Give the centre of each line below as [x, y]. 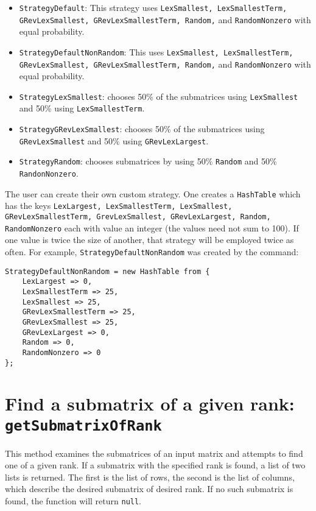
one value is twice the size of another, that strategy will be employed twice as [149, 240]
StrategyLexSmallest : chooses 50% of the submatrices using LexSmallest [159, 96]
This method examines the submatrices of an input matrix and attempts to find [154, 453]
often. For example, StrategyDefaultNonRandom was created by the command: [152, 251]
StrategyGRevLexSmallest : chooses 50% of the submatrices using [142, 129]
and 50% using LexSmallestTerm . [82, 108]
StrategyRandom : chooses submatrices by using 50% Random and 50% [148, 161]
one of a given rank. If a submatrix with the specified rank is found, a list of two [155, 465]
